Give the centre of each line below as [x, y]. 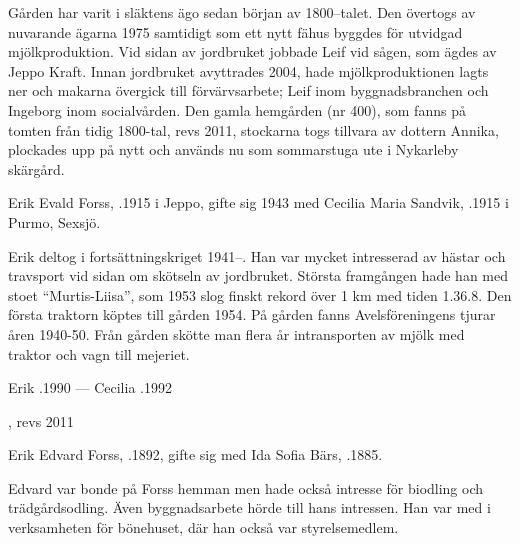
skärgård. [36, 168]
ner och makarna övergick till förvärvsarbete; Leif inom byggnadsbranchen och [248, 90]
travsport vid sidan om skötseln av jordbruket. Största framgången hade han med [258, 275]
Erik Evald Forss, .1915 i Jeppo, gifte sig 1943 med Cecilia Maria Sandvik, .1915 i [258, 202]
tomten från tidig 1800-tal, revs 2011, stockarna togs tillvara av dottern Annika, [253, 129]
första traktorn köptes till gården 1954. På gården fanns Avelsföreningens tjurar [252, 314]
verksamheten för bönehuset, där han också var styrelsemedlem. [203, 527]
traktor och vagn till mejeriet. [99, 353]
